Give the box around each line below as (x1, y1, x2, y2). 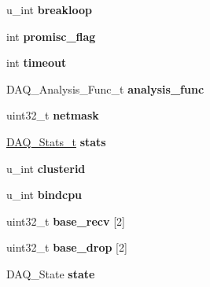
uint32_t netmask (6, 107, 99, 123)
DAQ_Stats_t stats (6, 133, 106, 149)
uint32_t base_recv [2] (6, 212, 125, 229)
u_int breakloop (6, 2, 92, 17)
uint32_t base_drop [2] (6, 239, 127, 256)
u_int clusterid (6, 160, 86, 176)
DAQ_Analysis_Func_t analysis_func (6, 80, 204, 97)
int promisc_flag (6, 28, 96, 44)
